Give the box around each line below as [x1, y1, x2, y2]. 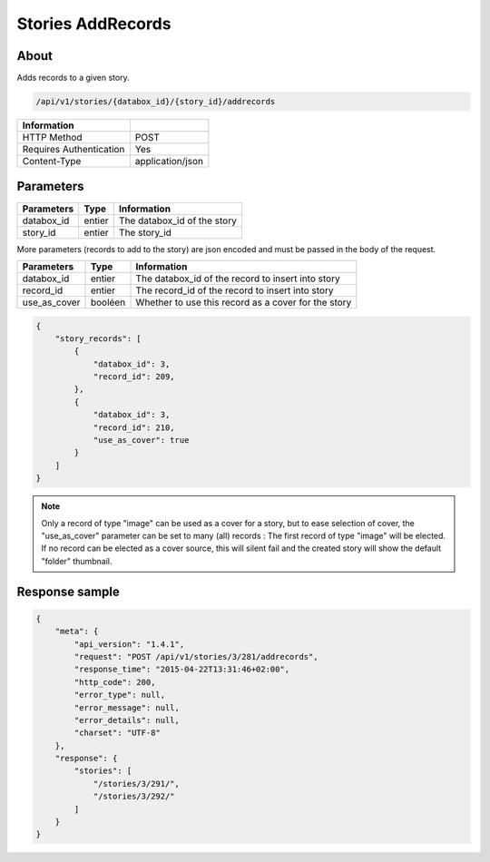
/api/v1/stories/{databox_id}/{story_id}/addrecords [35, 96, 276, 107]
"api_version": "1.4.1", [73, 639, 185, 649]
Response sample [16, 583, 120, 599]
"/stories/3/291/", [93, 779, 181, 789]
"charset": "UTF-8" [73, 728, 161, 739]
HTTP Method [22, 132, 83, 144]
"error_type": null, [73, 690, 166, 700]
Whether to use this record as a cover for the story [135, 296, 352, 309]
